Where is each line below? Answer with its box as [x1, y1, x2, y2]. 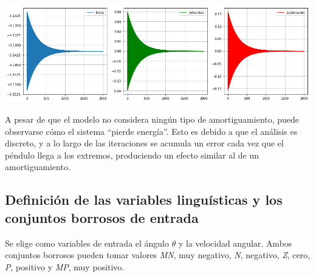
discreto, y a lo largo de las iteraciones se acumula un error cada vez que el [5, 137, 284, 149]
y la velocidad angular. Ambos [178, 236, 292, 249]
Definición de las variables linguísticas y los [5, 190, 283, 209]
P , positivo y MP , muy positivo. [5, 260, 125, 273]
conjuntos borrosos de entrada [5, 208, 199, 227]
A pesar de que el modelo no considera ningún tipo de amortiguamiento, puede [5, 113, 300, 126]
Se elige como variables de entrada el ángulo [5, 236, 170, 249]
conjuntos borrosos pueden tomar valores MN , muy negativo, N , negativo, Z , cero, [5, 248, 311, 261]
